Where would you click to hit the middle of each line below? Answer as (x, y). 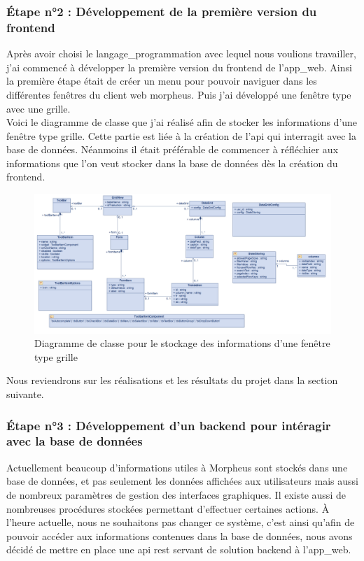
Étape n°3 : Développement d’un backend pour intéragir (169, 425)
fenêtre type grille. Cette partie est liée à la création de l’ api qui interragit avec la (182, 135)
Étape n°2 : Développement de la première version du (162, 11)
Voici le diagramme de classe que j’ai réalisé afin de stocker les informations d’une (182, 122)
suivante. (25, 394)
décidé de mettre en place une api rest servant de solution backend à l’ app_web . (179, 549)
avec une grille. (38, 108)
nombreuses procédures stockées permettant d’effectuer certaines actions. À (168, 508)
